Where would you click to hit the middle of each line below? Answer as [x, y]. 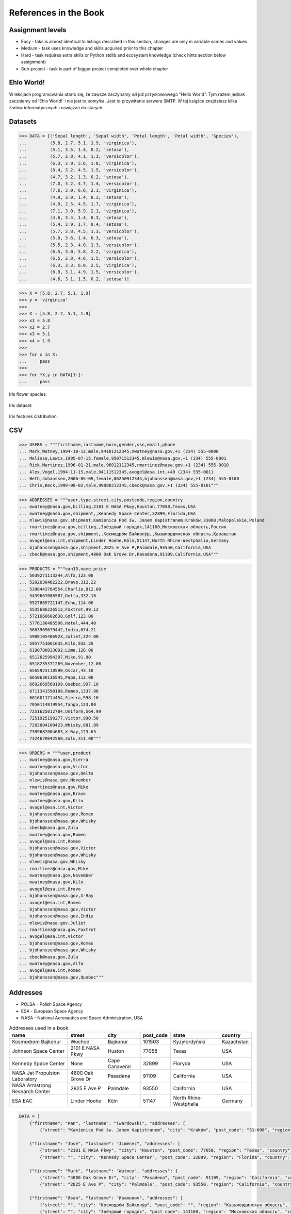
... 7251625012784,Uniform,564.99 [60, 711]
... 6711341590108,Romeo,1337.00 [59, 691]
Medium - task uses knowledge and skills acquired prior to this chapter [92, 48]
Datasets [23, 122]
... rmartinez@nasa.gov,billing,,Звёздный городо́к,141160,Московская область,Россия [123, 527]
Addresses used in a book [39, 1028]
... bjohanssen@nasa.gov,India [57, 916]
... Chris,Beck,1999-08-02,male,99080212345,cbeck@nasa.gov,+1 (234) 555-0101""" [119, 485]
